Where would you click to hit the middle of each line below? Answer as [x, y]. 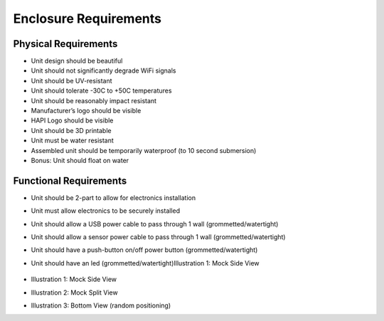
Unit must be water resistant [72, 141]
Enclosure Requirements [87, 19]
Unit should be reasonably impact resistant [94, 100]
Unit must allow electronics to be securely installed [106, 211]
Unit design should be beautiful [77, 61]
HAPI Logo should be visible [72, 120]
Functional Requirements [70, 180]
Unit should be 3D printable [71, 130]
